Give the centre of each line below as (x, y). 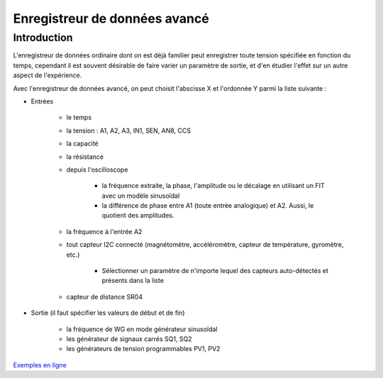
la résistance (85, 157)
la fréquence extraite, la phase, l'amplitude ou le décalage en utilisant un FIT (213, 186)
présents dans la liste (133, 281)
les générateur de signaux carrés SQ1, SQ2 (129, 339)
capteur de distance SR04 (105, 296)
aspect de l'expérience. (48, 75)
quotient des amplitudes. (138, 216)
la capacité (82, 144)
